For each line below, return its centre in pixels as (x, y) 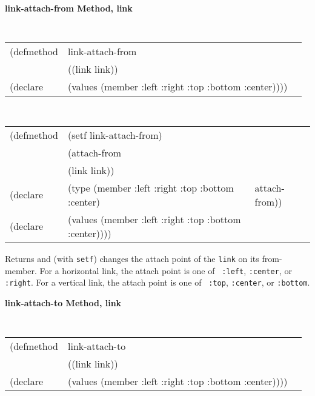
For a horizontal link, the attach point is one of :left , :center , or (166, 270)
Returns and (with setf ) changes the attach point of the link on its (132, 258)
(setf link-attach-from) (115, 135)
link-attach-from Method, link (69, 8)
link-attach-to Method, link (63, 302)
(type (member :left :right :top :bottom (151, 187)
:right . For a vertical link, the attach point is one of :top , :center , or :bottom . (157, 282)
